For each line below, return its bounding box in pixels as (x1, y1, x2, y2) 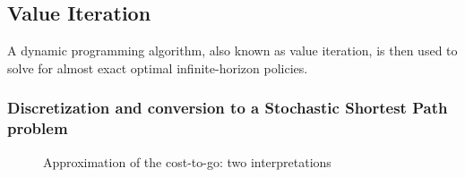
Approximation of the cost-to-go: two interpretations (43, 152, 332, 171)
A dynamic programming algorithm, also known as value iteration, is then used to (7, 41, 458, 60)
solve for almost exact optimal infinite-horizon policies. (7, 58, 308, 77)
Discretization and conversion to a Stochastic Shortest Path (7, 97, 448, 119)
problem (7, 117, 68, 139)
